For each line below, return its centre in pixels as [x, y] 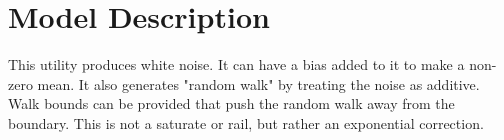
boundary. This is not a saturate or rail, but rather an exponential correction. [246, 122]
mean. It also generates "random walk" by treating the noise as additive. [258, 83]
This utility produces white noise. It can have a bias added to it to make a [236, 64]
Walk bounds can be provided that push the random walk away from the [231, 103]
